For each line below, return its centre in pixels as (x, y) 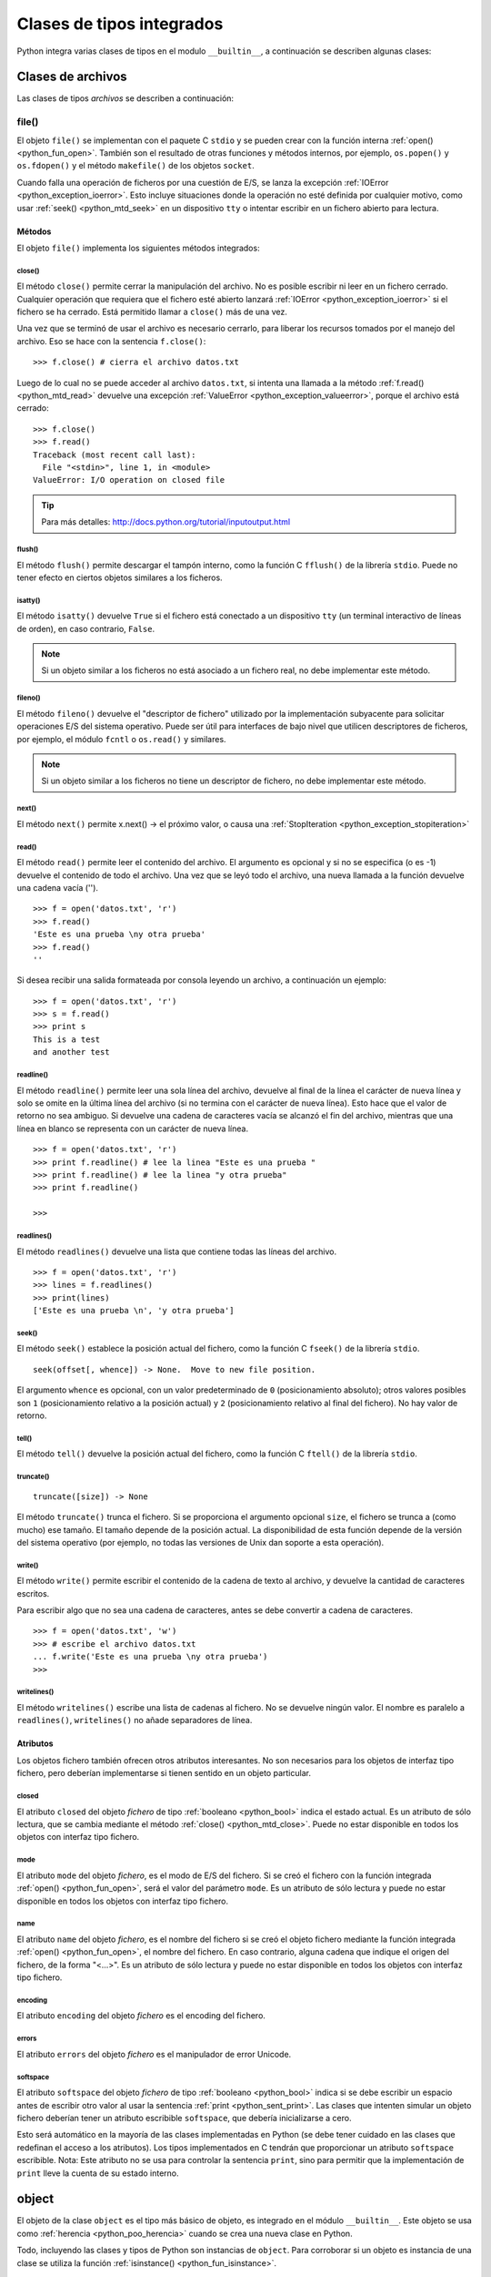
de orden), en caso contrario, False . (86, 628)
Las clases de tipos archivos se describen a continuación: (125, 98)
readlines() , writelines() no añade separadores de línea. (135, 1721)
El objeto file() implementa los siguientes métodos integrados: (138, 248)
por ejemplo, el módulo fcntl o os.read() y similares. (121, 739)
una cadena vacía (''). (58, 887)
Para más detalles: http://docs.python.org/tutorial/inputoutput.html (166, 522)
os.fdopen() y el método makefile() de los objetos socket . (135, 166)
